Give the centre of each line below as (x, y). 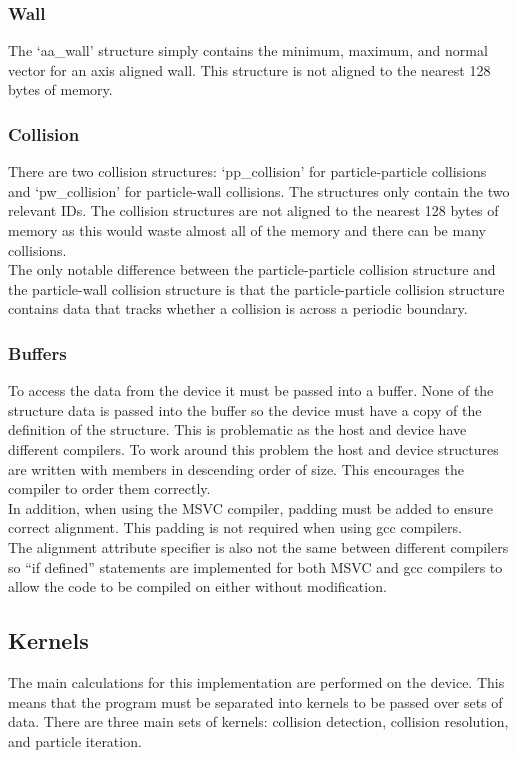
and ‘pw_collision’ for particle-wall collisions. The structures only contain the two (259, 190)
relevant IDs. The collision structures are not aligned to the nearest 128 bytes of (253, 210)
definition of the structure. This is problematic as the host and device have (237, 429)
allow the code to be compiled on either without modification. (197, 586)
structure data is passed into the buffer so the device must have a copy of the (245, 409)
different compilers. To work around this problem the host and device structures (253, 448)
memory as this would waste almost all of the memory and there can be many (247, 230)
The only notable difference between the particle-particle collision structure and (252, 269)
